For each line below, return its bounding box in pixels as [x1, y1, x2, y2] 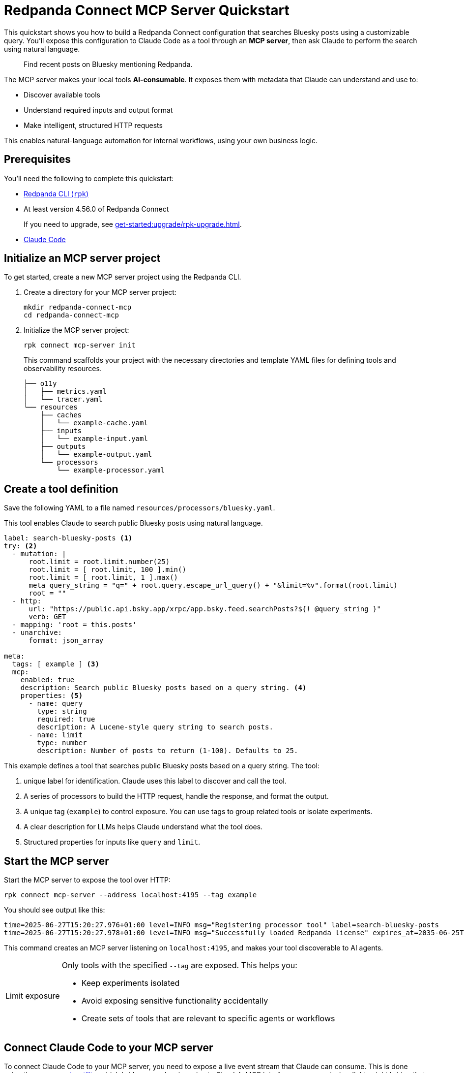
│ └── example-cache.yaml [40, 419, 148, 427]
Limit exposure [5, 991, 60, 1001]
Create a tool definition [4, 482, 118, 495]
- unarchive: [12, 629, 62, 637]
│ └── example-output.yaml [40, 450, 152, 459]
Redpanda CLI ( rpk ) [24, 189, 89, 198]
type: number [37, 739, 87, 747]
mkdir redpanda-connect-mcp [24, 303, 132, 312]
